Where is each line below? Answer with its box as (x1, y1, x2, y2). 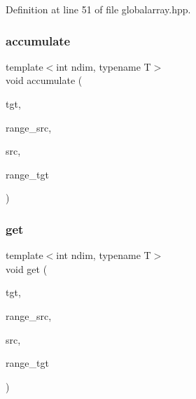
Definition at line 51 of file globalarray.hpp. (6, 2, 191, 16)
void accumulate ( (6, 73, 83, 87)
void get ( (6, 261, 48, 276)
